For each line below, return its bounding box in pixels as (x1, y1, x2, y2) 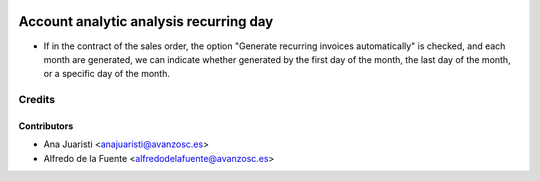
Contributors (18, 120, 74, 132)
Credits (18, 93, 55, 107)
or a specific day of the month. (43, 68, 170, 80)
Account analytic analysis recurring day (18, 13, 274, 30)
